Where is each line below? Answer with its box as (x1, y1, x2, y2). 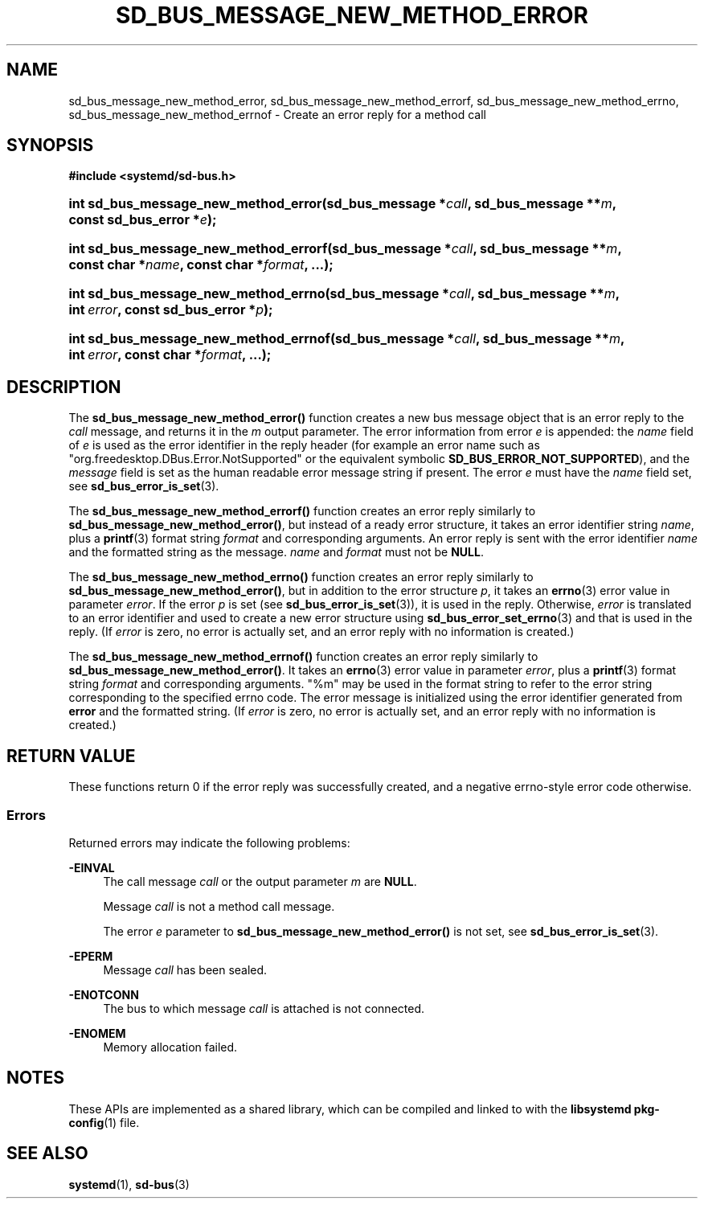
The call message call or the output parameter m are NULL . (103, 874, 417, 888)
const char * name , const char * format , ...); (68, 256, 334, 273)
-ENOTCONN (68, 987, 139, 1002)
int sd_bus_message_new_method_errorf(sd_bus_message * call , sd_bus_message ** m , (68, 240, 622, 257)
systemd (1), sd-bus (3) (68, 1177, 190, 1191)
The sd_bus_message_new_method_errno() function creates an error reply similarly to (68, 570, 534, 584)
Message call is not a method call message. (103, 899, 335, 913)
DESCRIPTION (6, 376, 121, 397)
